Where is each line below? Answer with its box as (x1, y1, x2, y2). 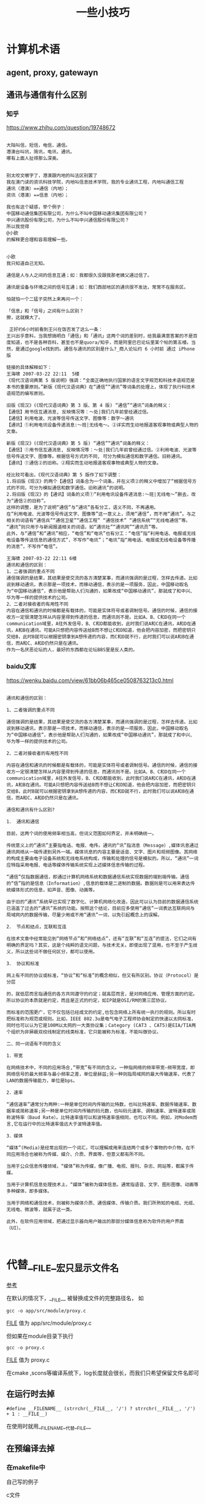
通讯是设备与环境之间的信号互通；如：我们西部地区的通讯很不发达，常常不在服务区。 (6, 284, 188, 290)
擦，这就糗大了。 (6, 314, 43, 321)
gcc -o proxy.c (6, 1344, 45, 1351)
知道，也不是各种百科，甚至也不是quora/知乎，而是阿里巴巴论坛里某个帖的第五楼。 (10, 339, 192, 346)
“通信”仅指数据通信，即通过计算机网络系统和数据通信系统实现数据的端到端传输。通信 (6, 874, 190, 880)
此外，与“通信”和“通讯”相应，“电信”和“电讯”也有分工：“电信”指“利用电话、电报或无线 (6, 530, 196, 537)
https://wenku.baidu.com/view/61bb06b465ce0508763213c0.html (6, 676, 174, 684)
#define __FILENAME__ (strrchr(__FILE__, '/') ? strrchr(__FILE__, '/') (6, 1405, 196, 1412)
